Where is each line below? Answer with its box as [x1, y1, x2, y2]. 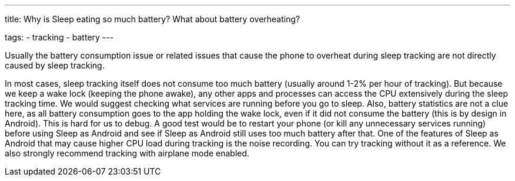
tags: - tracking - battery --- [5, 32, 114, 42]
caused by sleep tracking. [5, 60, 105, 70]
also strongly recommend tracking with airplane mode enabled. [5, 148, 250, 158]
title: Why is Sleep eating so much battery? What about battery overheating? [5, 14, 300, 24]
